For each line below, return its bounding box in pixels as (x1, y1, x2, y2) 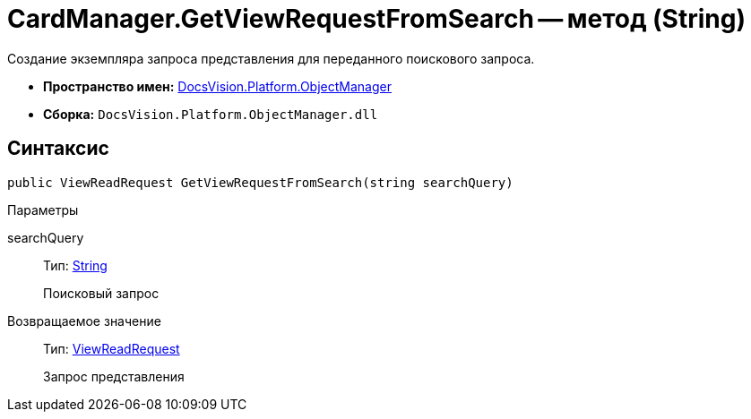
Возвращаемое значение (7, 312, 161, 329)
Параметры (7, 201, 79, 218)
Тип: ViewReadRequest (43, 340, 180, 356)
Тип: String (43, 257, 108, 273)
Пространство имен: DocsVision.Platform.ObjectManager (43, 78, 392, 94)
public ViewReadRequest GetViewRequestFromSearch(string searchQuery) (7, 175, 514, 190)
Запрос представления (43, 368, 185, 384)
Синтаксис (7, 137, 109, 160)
